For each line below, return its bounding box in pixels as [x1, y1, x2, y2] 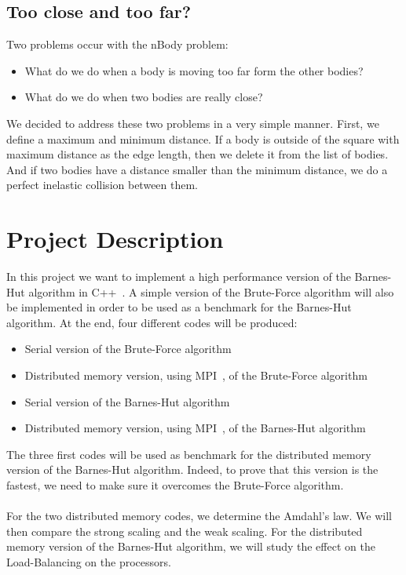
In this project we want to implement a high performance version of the [6, 268, 351, 285]
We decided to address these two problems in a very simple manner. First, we [6, 115, 379, 131]
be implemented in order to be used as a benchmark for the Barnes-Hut [6, 299, 352, 315]
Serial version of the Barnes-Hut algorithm [24, 393, 230, 409]
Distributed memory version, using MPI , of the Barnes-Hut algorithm [24, 420, 366, 436]
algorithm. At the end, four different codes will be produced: [6, 314, 298, 330]
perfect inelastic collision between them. [6, 177, 199, 193]
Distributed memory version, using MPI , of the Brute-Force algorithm [24, 367, 368, 384]
